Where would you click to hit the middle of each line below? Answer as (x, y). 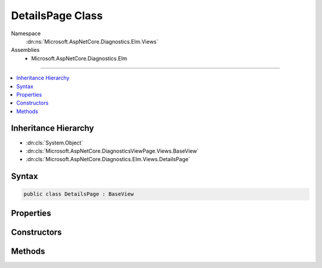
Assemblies (25, 50)
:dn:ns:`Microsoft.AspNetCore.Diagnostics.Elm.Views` (92, 41)
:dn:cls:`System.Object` (55, 143)
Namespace (26, 33)
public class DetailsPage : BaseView (79, 194)
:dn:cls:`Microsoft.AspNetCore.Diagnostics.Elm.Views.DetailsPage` (108, 159)
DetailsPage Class (57, 16)
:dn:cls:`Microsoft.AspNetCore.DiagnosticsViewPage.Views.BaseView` (112, 151)
